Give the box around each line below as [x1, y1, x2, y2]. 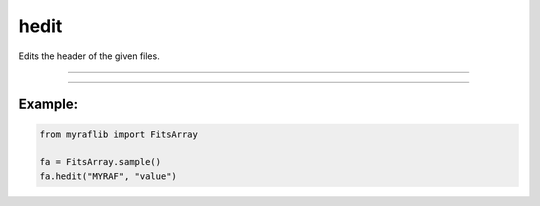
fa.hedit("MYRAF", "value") [39, 170, 177, 182]
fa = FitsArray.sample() [39, 156, 162, 168]
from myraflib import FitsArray [39, 128, 199, 140]
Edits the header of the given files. [18, 50, 160, 62]
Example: [18, 96, 79, 113]
